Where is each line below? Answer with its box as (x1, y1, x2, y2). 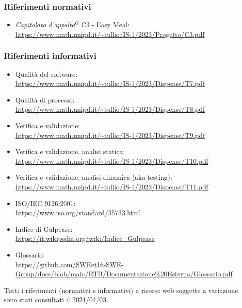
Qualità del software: (15, 68, 78, 79)
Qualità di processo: (15, 94, 75, 104)
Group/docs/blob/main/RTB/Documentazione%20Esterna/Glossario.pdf (15, 269, 233, 279)
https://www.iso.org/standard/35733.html (15, 207, 141, 218)
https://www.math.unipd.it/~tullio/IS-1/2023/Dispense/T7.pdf (15, 78, 205, 88)
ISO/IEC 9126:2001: (15, 198, 76, 208)
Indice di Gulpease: (15, 223, 73, 234)
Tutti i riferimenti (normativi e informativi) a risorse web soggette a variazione (4, 285, 238, 295)
